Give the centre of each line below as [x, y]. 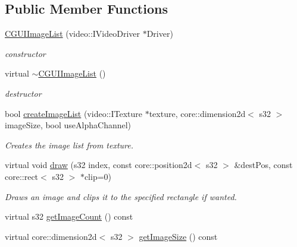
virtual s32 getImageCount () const [69, 216]
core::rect [22, 176]
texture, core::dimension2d [197, 113]
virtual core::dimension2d [51, 236]
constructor [25, 53]
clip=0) [98, 176]
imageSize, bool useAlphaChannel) [68, 125]
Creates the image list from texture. [69, 145]
